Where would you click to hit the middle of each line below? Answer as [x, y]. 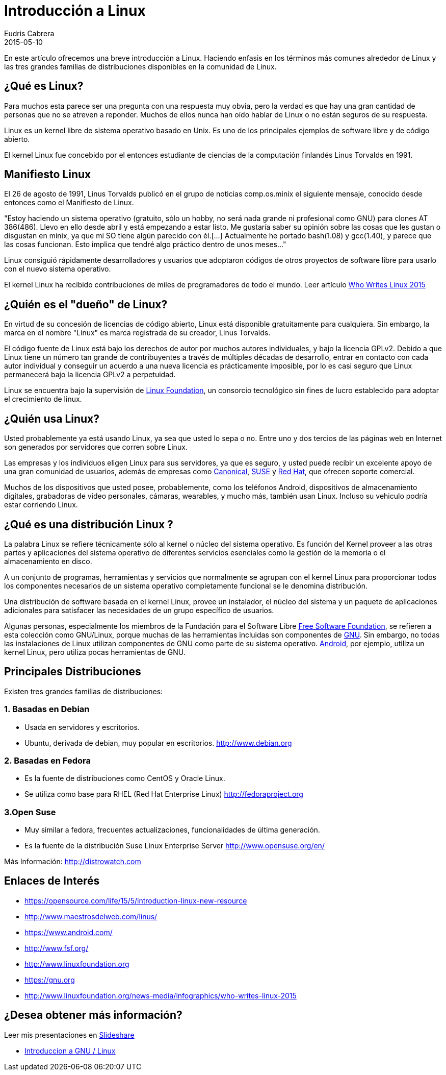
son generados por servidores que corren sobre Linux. [96, 447]
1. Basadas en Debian [47, 709]
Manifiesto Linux [48, 175]
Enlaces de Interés [52, 881]
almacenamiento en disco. [48, 561]
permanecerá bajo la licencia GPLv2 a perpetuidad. [90, 375]
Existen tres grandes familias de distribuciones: [84, 691]
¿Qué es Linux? [44, 86]
